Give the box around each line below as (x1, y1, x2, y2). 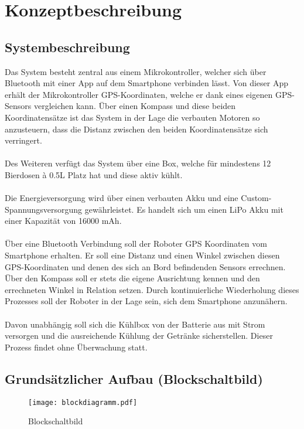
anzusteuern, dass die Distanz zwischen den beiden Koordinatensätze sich (5, 122, 268, 135)
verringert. (5, 134, 42, 147)
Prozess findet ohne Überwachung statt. (5, 341, 148, 353)
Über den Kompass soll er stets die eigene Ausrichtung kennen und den (5, 272, 260, 284)
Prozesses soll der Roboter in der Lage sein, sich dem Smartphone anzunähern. (5, 295, 288, 307)
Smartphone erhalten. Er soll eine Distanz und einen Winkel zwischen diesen (5, 249, 280, 261)
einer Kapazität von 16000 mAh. (5, 215, 122, 227)
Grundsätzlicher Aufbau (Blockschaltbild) (5, 369, 263, 387)
